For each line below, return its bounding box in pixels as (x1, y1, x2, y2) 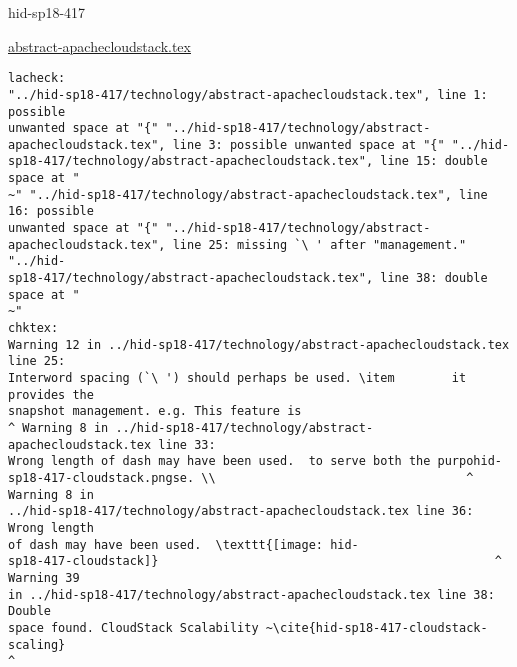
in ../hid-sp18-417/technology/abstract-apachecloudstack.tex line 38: (8, 587, 495, 602)
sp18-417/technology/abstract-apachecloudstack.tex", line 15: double (8, 154, 488, 169)
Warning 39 (8, 570, 80, 585)
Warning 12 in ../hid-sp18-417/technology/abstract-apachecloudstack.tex (8, 337, 510, 352)
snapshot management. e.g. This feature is (8, 404, 302, 419)
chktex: (8, 321, 59, 336)
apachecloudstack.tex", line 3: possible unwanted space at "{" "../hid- (8, 137, 510, 152)
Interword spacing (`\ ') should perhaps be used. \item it (8, 371, 467, 385)
